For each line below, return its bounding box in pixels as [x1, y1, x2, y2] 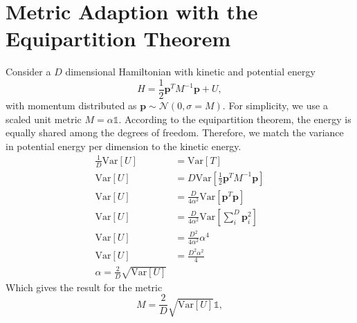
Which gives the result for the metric [6, 279, 163, 294]
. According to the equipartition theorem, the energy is [118, 111, 351, 126]
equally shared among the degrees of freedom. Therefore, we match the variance [6, 125, 344, 140]
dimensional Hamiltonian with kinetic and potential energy [65, 64, 315, 79]
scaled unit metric [6, 111, 82, 126]
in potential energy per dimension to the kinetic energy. [6, 138, 241, 153]
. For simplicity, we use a [222, 98, 328, 112]
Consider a [6, 64, 51, 79]
